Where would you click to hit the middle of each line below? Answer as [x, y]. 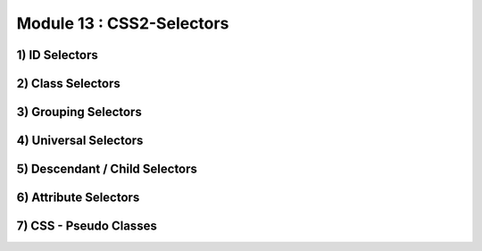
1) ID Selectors [57, 55]
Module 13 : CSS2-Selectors [123, 23]
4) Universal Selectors [80, 141]
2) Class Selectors [68, 84]
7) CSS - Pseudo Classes [87, 226]
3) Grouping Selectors [79, 112]
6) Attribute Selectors [78, 198]
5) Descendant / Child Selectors [107, 169]
